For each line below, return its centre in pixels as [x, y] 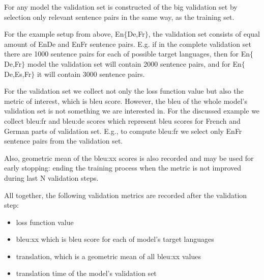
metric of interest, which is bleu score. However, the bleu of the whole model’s [126, 101]
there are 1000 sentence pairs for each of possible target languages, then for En [127, 54]
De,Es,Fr [18, 74]
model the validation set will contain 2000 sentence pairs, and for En [134, 63]
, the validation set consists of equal [204, 34]
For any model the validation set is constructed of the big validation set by [121, 7]
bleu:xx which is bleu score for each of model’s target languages [115, 239]
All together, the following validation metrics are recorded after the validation [126, 195]
